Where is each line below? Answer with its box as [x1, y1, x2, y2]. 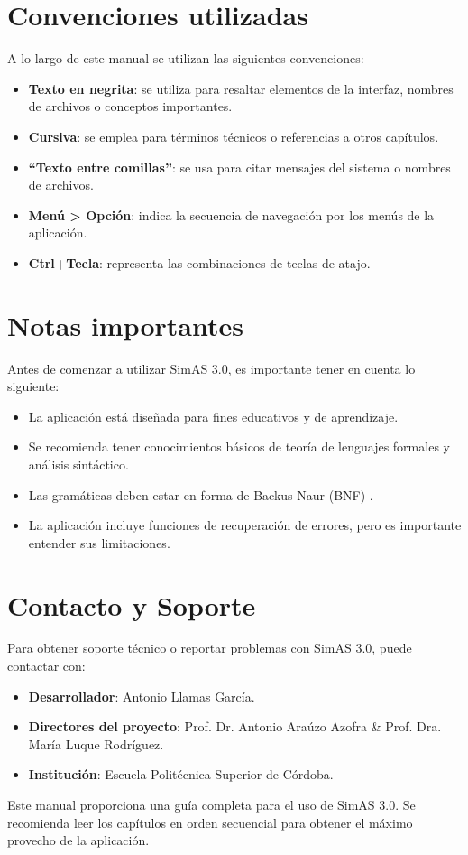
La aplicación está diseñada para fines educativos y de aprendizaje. [28, 406, 399, 425]
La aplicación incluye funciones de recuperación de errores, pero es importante [28, 516, 462, 534]
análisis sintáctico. [28, 454, 129, 473]
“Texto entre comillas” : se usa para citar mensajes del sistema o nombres [28, 157, 451, 176]
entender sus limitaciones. [28, 533, 170, 552]
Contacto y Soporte [7, 586, 256, 623]
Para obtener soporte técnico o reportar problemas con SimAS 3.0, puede [7, 638, 412, 657]
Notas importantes [7, 306, 243, 343]
